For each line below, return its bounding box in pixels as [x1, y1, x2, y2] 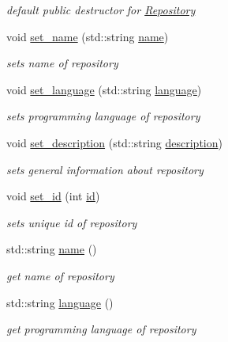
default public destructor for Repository [6, 2, 196, 17]
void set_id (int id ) [6, 188, 100, 204]
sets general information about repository [6, 161, 204, 177]
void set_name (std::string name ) [6, 28, 169, 44]
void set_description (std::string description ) [6, 134, 222, 150]
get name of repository [6, 267, 114, 283]
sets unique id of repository [6, 214, 137, 230]
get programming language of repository [6, 321, 196, 337]
